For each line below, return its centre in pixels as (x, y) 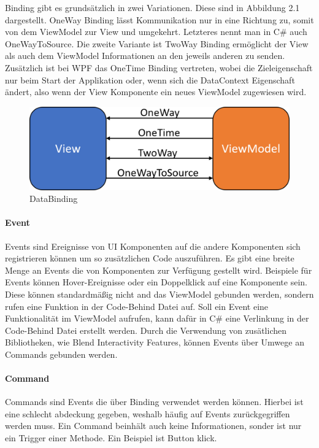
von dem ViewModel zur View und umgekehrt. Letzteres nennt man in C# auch (156, 32)
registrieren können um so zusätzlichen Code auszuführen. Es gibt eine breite (150, 258)
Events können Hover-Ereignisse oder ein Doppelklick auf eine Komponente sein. (156, 282)
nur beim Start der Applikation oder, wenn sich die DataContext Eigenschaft (150, 79)
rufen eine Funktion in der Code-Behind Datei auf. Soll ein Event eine (137, 306)
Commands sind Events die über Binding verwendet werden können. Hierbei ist (154, 402)
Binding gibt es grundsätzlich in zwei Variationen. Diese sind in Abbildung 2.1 (152, 7)
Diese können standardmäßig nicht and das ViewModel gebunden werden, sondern (159, 294)
